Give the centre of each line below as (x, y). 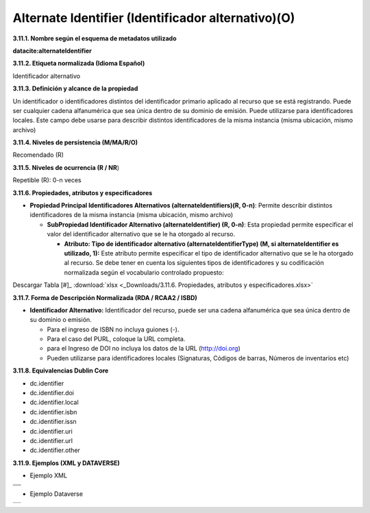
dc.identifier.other (55, 450)
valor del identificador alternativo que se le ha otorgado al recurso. (141, 234)
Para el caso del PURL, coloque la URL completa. (116, 339)
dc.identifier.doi (52, 393)
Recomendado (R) (38, 155)
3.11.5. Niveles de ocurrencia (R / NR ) (66, 167)
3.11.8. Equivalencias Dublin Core (61, 371)
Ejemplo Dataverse (57, 494)
